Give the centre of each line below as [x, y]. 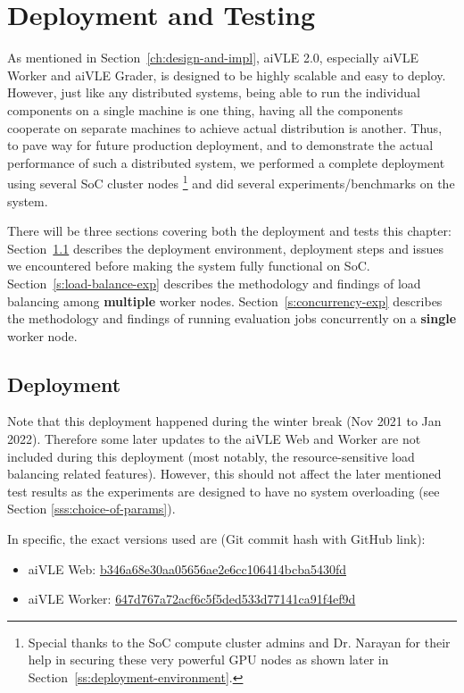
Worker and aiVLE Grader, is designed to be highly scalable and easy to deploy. [227, 75]
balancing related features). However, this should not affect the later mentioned [224, 474]
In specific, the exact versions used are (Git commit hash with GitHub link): [216, 539]
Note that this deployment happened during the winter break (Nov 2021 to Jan [224, 421]
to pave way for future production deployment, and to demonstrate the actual [220, 145]
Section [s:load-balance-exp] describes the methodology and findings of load [214, 283]
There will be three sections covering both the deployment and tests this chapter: [229, 231]
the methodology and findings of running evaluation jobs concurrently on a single [232, 318]
